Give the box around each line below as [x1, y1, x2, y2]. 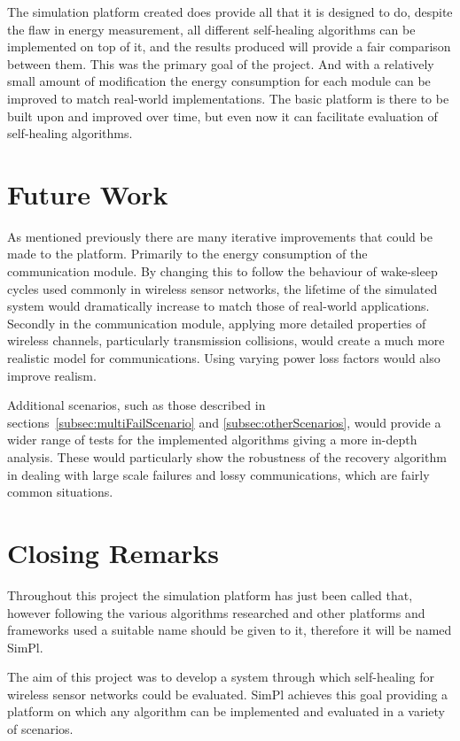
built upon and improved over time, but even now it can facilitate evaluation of [7, 106, 438, 125]
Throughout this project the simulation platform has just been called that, [7, 585, 413, 604]
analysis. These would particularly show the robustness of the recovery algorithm [7, 448, 447, 466]
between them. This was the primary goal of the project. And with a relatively [7, 54, 434, 73]
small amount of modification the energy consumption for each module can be [7, 72, 431, 90]
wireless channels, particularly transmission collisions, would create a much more [7, 331, 445, 350]
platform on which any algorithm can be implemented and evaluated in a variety [7, 702, 446, 721]
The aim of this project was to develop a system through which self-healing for [7, 668, 434, 686]
